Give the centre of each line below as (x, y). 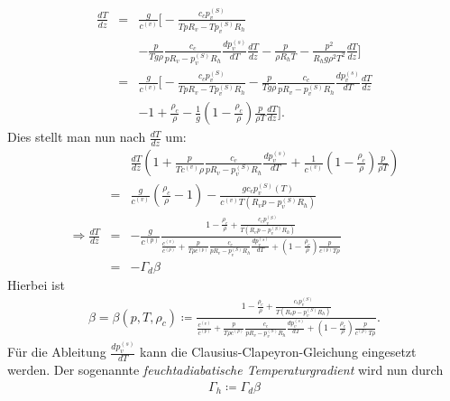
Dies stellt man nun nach (77, 137)
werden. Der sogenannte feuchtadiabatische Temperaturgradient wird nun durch (225, 370)
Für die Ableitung (57, 352)
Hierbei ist (36, 285)
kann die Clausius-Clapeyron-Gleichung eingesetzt (278, 352)
